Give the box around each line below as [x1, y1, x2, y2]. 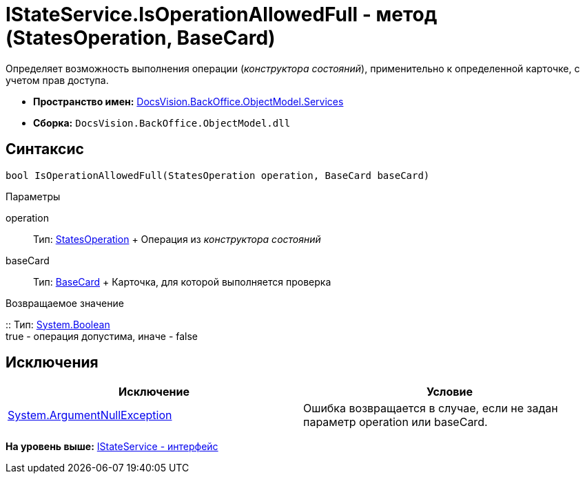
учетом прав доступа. [6, 74, 109, 86]
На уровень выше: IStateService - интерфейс [6, 440, 218, 453]
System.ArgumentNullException [8, 408, 172, 423]
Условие [427, 385, 473, 399]
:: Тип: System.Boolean [6, 318, 110, 330]
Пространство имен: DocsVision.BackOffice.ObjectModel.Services [33, 95, 344, 107]
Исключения [6, 354, 99, 372]
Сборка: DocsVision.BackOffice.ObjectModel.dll [33, 116, 291, 129]
